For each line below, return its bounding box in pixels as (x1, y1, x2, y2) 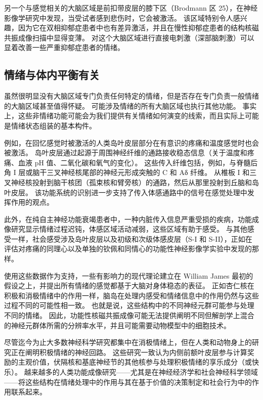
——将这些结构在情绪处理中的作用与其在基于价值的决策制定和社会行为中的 (4, 376, 252, 387)
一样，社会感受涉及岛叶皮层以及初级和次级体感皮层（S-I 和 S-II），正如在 (11, 233, 252, 244)
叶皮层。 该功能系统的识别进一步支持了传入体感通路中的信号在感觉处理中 (4, 187, 247, 197)
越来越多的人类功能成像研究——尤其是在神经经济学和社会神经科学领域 (24, 367, 258, 377)
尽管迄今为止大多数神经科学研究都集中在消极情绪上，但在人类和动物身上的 (4, 337, 252, 347)
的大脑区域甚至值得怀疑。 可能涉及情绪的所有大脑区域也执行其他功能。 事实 (4, 100, 257, 111)
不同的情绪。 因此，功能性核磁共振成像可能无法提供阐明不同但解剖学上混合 (4, 310, 254, 321)
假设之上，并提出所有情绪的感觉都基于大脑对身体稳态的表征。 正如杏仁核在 (4, 280, 254, 291)
